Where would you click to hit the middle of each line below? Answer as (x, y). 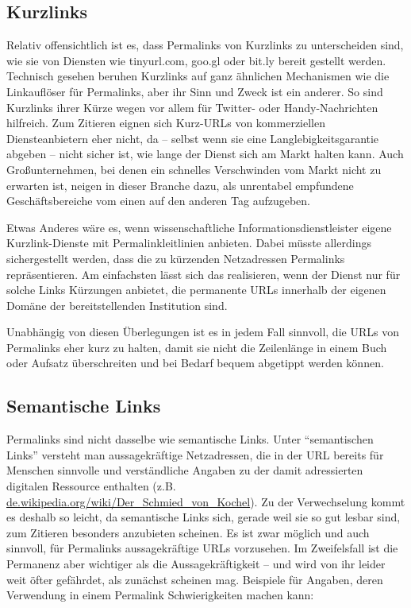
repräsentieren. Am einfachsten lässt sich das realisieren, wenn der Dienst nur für (204, 274)
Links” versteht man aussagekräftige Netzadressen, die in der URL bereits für (195, 454)
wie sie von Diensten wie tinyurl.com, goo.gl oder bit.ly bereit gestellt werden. (196, 60)
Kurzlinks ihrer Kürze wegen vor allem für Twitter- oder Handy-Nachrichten (192, 107)
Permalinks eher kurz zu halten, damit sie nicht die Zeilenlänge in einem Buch (197, 347)
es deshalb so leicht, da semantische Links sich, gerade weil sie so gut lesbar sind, (204, 517)
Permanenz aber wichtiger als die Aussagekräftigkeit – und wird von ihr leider (196, 564)
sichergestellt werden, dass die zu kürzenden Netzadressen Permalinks (176, 258)
